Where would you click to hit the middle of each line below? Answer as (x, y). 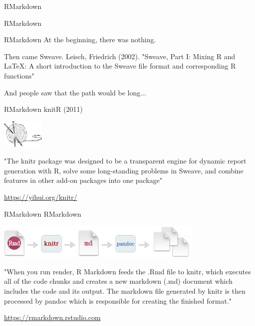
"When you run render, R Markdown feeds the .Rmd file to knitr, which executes (127, 271)
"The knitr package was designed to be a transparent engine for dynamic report (125, 161)
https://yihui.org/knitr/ (41, 197)
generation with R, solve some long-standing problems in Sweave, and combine (124, 170)
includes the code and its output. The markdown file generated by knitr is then (125, 291)
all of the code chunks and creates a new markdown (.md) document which (118, 281)
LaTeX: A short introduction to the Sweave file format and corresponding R (120, 66)
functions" (19, 75)
